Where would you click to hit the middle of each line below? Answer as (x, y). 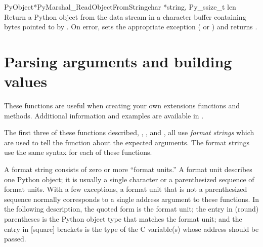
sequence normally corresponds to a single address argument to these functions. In (132, 199)
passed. (15, 239)
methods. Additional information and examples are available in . (104, 115)
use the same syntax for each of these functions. (78, 152)
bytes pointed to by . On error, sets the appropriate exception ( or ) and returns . (131, 27)
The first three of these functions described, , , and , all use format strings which (129, 132)
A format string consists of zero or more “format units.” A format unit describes (128, 169)
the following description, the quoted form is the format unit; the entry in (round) (131, 209)
